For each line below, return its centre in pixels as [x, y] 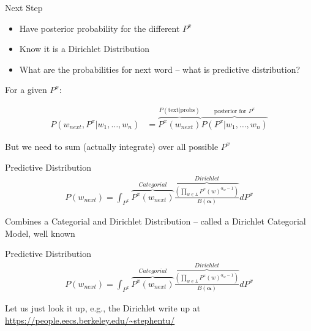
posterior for [230, 112]
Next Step [24, 7]
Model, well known [40, 233]
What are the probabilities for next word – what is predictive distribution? [160, 69]
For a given [26, 90]
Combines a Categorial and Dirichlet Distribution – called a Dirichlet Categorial [155, 221]
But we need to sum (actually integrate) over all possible [112, 146]
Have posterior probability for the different [99, 28]
